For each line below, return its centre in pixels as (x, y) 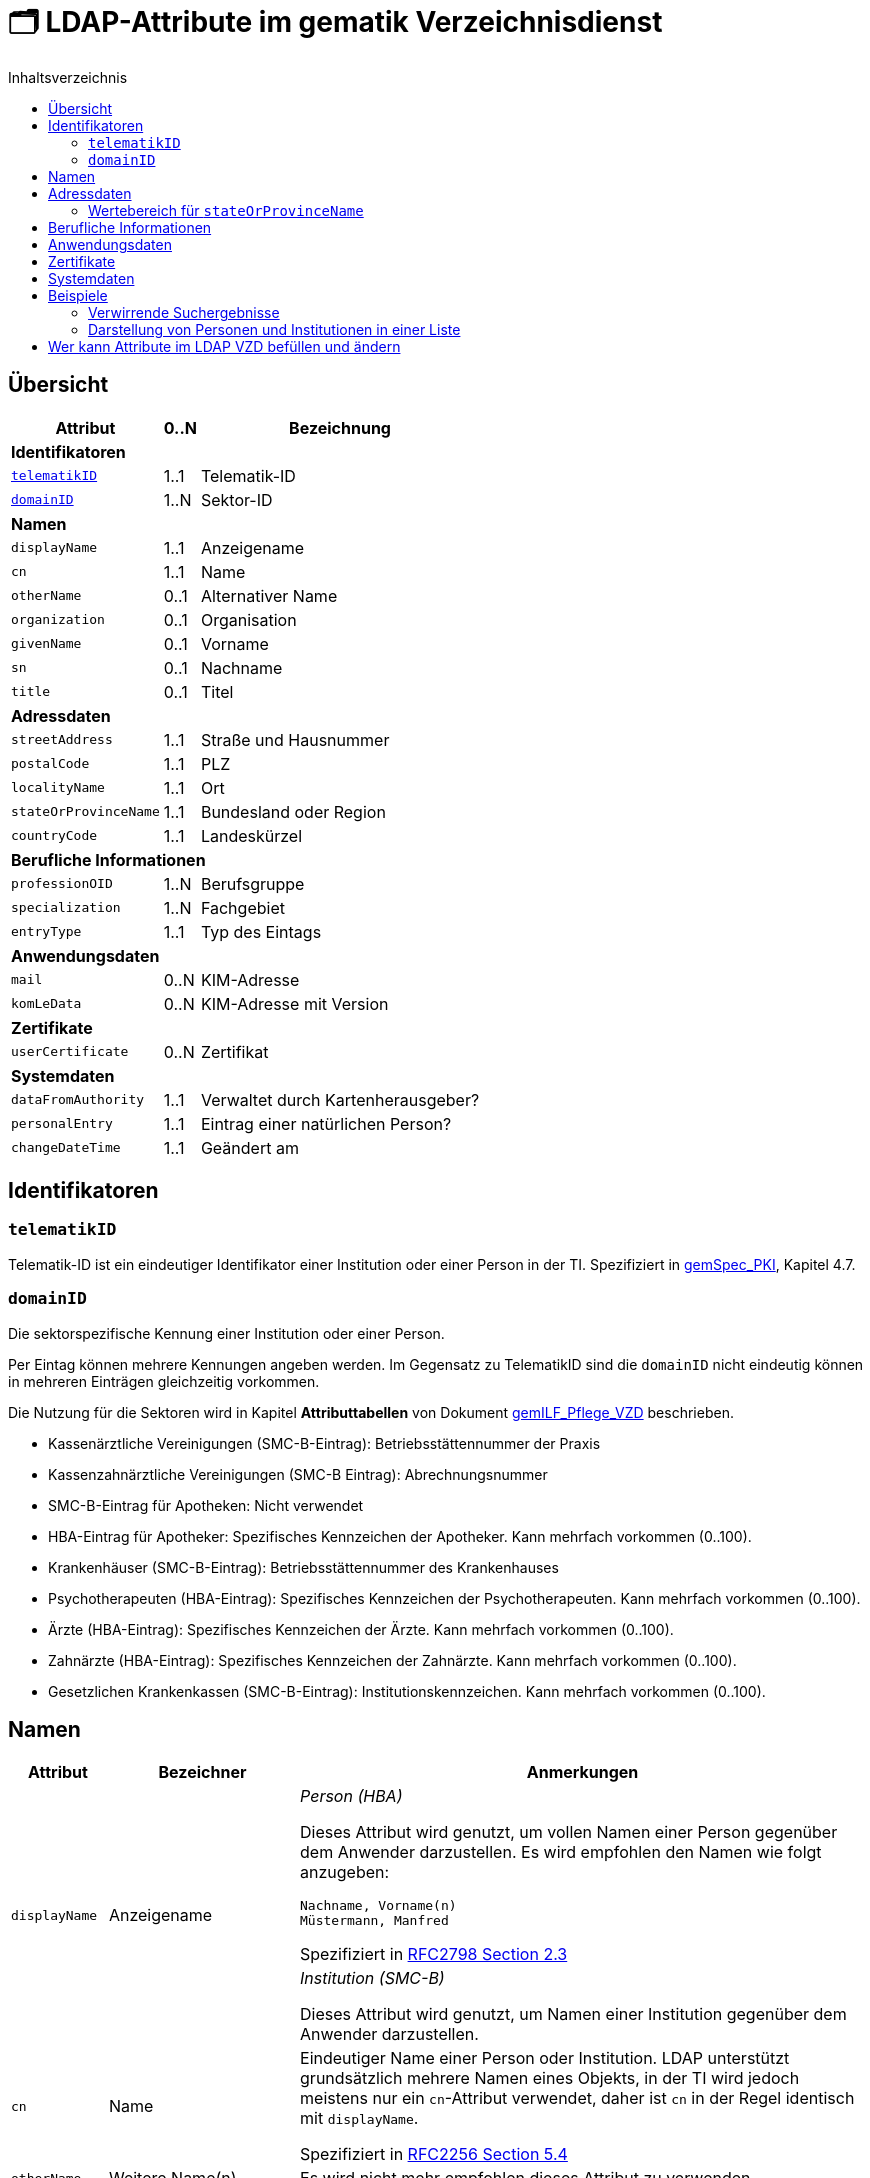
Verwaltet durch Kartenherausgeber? (340, 1099)
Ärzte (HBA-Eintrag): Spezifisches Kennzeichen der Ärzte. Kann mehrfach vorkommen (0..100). (361, 1629)
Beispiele (78, 295)
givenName (46, 644)
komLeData (46, 1004)
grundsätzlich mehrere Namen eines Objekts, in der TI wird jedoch (550, 2078)
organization (58, 620)
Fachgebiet (242, 907)
